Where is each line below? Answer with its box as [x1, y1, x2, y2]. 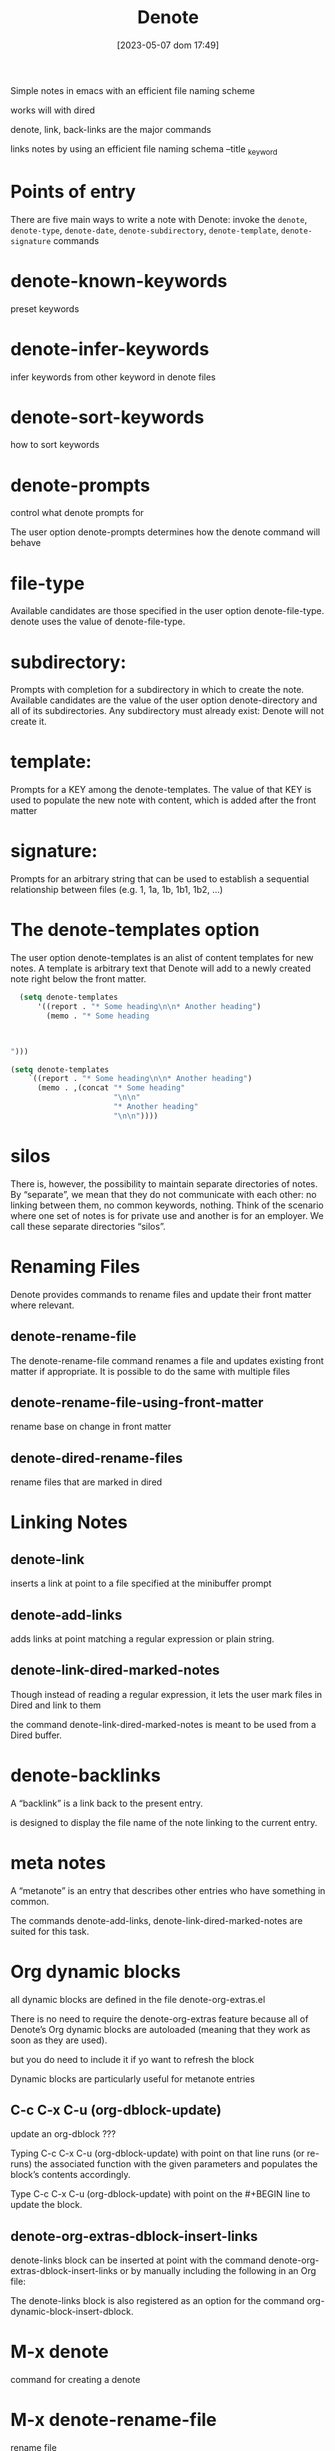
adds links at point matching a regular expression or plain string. [10, 1632, 275, 1645]
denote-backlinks [10, 1764, 162, 1786]
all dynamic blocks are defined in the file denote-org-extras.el [10, 1993, 266, 2005]
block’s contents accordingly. [10, 2169, 132, 2181]
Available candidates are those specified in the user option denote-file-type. [10, 605, 325, 617]
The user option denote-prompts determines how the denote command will [10, 526, 321, 538]
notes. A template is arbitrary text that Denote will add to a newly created [10, 962, 312, 975]
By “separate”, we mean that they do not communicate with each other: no [10, 1188, 317, 1200]
